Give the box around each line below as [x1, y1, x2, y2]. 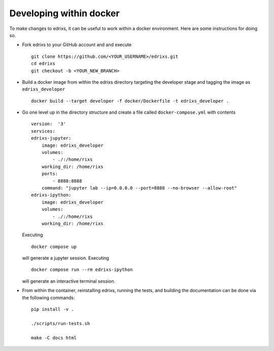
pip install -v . [31, 306, 74, 312]
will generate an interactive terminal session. [22, 278, 116, 284]
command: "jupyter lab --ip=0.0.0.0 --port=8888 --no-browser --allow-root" [41, 185, 237, 190]
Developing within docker [9, 8, 120, 19]
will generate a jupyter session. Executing [22, 255, 109, 261]
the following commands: [22, 295, 75, 301]
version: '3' [31, 121, 66, 127]
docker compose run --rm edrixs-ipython [31, 267, 133, 273]
